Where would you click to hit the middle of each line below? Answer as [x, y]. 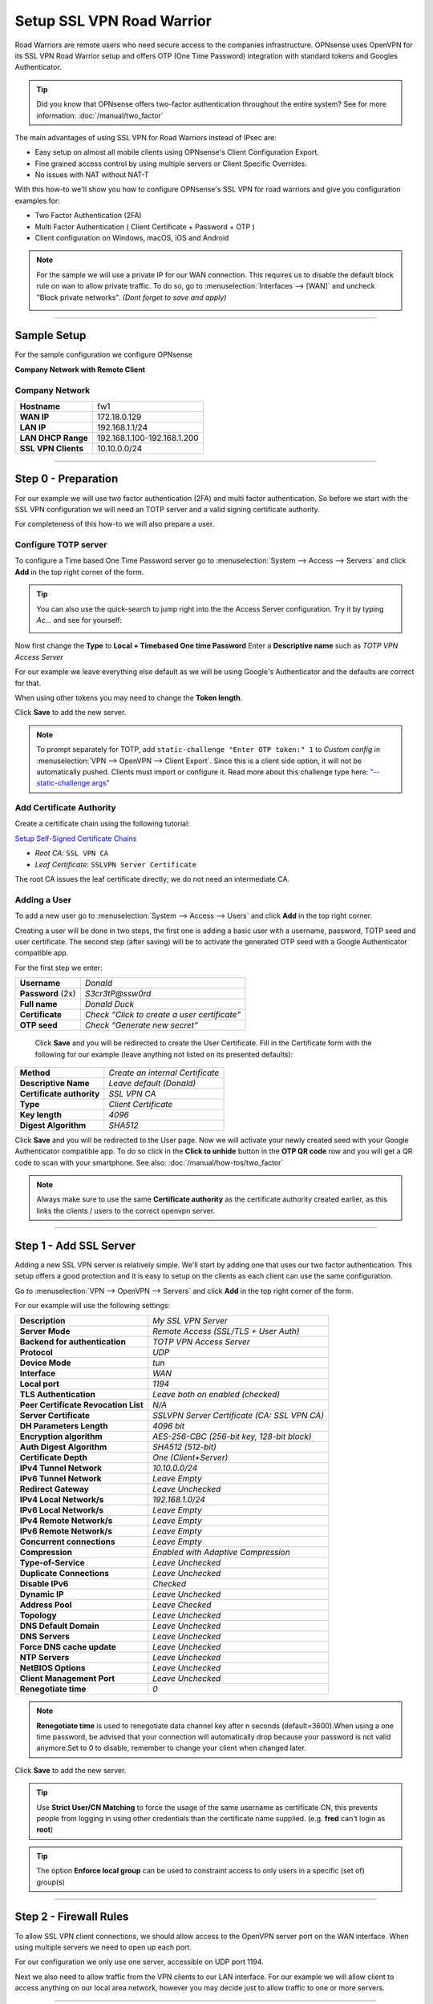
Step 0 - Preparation [67, 479]
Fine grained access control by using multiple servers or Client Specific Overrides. [171, 164]
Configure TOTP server [61, 545]
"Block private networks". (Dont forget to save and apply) [132, 297]
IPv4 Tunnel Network [61, 1469]
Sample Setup [51, 335]
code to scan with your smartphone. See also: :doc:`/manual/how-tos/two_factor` [149, 1162]
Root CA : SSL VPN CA [72, 853]
